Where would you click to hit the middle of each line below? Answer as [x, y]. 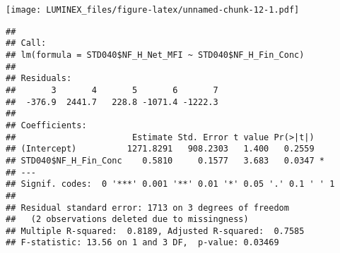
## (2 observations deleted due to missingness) [127, 220]
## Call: [26, 43]
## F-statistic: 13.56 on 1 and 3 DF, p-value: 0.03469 [142, 243]
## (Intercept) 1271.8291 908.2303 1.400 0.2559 [160, 149]
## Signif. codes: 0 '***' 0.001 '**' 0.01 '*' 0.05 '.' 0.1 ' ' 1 [170, 184]
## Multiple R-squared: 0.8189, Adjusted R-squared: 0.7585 [155, 231]
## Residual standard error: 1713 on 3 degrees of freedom [147, 208]
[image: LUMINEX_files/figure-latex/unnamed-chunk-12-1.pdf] [153, 10]
